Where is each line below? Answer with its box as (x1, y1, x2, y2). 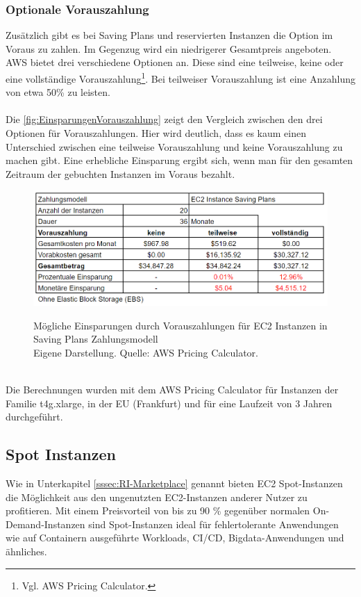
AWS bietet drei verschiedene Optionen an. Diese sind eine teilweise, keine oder (6, 55, 344, 69)
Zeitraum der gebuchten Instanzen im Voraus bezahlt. (6, 166, 235, 181)
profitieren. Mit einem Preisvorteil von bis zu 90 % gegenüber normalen (6, 503, 310, 518)
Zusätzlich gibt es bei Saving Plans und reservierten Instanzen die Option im (6, 28, 333, 42)
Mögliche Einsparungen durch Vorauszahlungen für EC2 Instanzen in (33, 318, 328, 332)
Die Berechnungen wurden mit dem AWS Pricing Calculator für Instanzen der (6, 382, 339, 397)
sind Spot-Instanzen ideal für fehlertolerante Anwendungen (88, 516, 339, 531)
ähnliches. (6, 544, 47, 559)
